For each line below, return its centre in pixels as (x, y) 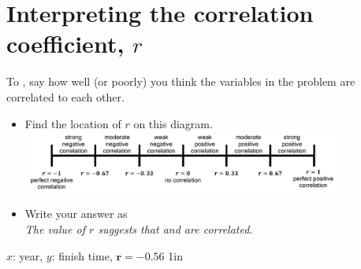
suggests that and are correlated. (175, 229)
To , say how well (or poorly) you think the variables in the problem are (181, 81)
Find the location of (73, 123)
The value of (55, 229)
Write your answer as (76, 214)
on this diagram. (173, 123)
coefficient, (65, 44)
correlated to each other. (65, 96)
